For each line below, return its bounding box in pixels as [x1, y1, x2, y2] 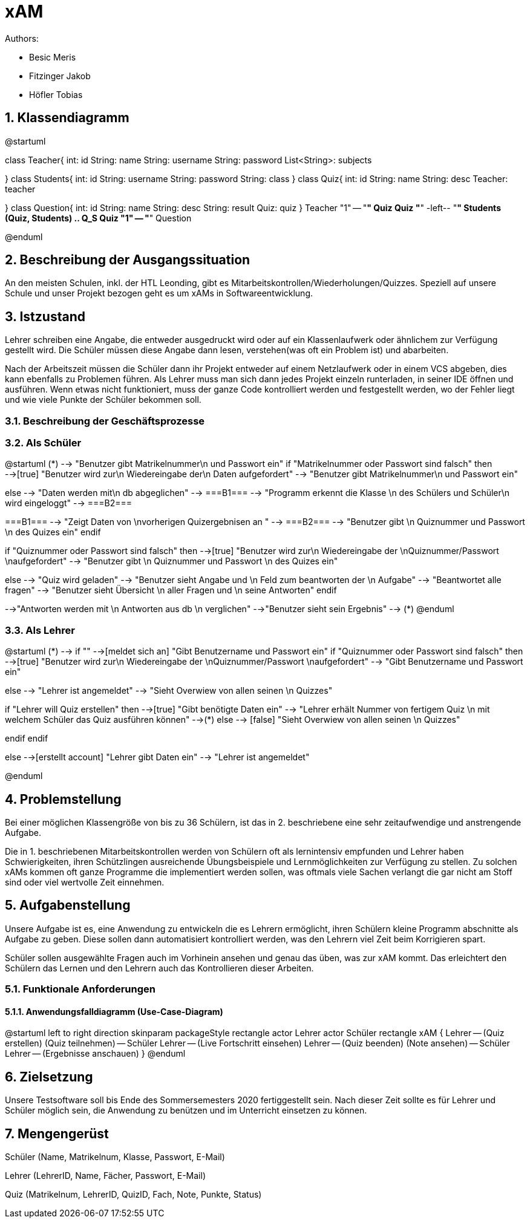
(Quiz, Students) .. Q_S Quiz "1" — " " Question [5, 212, 192, 223]
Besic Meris [29, 51, 76, 62]
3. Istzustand [5, 308, 85, 324]
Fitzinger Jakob [29, 70, 91, 81]
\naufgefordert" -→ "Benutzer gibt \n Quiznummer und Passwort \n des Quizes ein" [5, 556, 338, 567]
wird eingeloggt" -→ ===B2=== [5, 498, 132, 509]
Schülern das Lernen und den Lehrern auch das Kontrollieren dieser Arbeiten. [5, 962, 314, 973]
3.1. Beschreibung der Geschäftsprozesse [5, 414, 205, 427]
